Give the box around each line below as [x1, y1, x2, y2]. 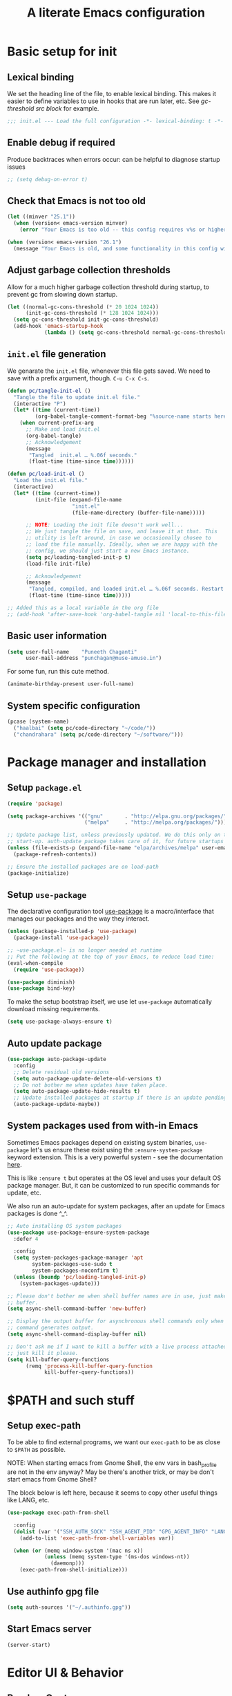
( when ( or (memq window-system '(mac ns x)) [13, 1547, 144, 1554]
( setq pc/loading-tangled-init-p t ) [25, 553, 131, 561]
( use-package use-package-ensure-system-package [7, 1229, 150, 1236]
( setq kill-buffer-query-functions [7, 1356, 110, 1363]
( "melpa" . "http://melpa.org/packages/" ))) [84, 819, 227, 826]
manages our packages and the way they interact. [7, 914, 150, 923]
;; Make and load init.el [25, 426, 100, 433]
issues [7, 163, 26, 171]
